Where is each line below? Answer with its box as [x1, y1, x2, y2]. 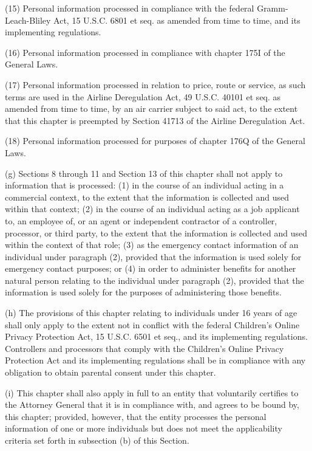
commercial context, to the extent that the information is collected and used [5, 190, 290, 203]
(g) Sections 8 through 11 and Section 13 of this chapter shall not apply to [5, 167, 283, 179]
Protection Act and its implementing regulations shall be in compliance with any [5, 354, 306, 367]
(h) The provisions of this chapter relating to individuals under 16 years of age [5, 306, 297, 319]
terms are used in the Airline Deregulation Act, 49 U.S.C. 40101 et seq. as [5, 90, 281, 103]
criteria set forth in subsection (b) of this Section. [5, 434, 189, 446]
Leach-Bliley [5, 13, 51, 26]
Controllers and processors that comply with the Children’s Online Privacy [5, 342, 284, 354]
